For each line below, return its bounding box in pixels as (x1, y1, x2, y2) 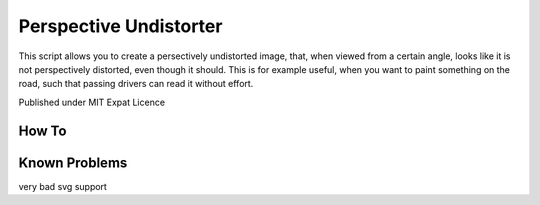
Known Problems (18, 154, 128, 171)
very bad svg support (18, 180, 107, 192)
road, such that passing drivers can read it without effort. (18, 78, 254, 90)
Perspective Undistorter (18, 15, 223, 37)
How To (18, 122, 67, 139)
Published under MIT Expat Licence (18, 96, 165, 108)
